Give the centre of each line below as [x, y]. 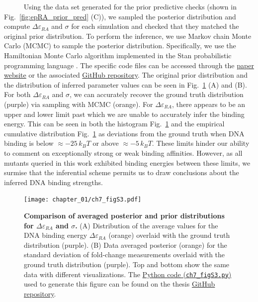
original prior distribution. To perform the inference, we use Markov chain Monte [128, 36]
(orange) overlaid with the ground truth [169, 235]
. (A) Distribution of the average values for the [147, 225]
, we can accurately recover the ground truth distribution [156, 94]
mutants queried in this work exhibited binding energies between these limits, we [127, 162]
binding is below [29, 143]
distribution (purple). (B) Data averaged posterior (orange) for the [126, 245]
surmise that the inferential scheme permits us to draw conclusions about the [122, 172]
